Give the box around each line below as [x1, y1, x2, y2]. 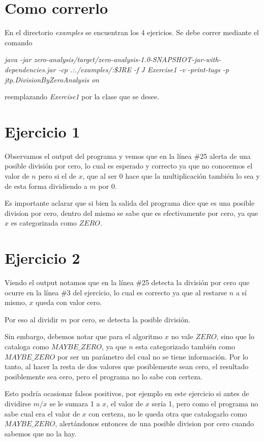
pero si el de [38, 171, 76, 181]
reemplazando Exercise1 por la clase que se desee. [5, 91, 159, 102]
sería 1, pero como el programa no [152, 398, 258, 409]
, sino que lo [216, 331, 254, 342]
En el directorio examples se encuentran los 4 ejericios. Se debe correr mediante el [5, 27, 259, 38]
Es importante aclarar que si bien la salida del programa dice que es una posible [5, 198, 255, 208]
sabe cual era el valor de [5, 408, 80, 419]
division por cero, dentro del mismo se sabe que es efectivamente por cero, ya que [5, 207, 258, 218]
